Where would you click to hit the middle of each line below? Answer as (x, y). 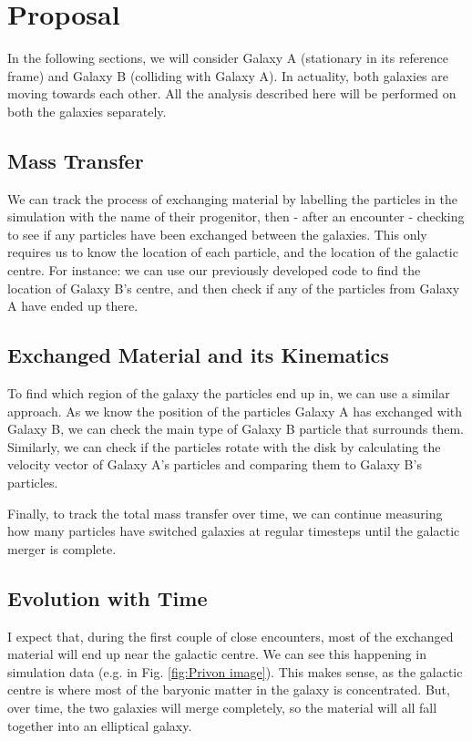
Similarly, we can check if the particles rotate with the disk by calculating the (224, 446)
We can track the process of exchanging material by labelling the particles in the (232, 198)
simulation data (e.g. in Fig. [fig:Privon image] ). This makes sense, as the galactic (235, 671)
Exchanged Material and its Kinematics (198, 355)
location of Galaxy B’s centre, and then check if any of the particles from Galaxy (234, 288)
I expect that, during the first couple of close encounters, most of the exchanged (231, 636)
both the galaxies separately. (87, 111)
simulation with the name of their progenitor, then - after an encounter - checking (236, 216)
